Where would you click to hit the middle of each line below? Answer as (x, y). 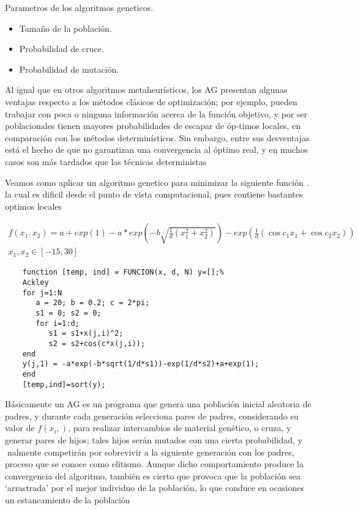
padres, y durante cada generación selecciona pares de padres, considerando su (152, 416)
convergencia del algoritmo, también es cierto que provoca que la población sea (153, 475)
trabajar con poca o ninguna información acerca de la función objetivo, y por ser (156, 113)
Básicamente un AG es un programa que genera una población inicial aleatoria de (158, 404)
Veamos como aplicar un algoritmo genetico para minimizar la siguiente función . (157, 182)
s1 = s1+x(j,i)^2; (86, 334)
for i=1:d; (58, 323)
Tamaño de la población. (65, 28)
